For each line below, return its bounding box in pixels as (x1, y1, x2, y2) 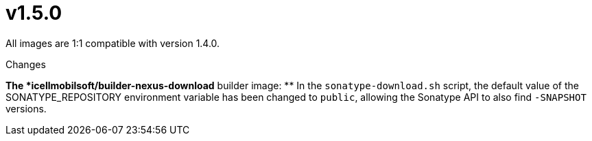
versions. (5, 102, 47, 114)
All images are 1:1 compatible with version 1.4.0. (5, 37, 220, 49)
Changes (5, 58, 46, 70)
